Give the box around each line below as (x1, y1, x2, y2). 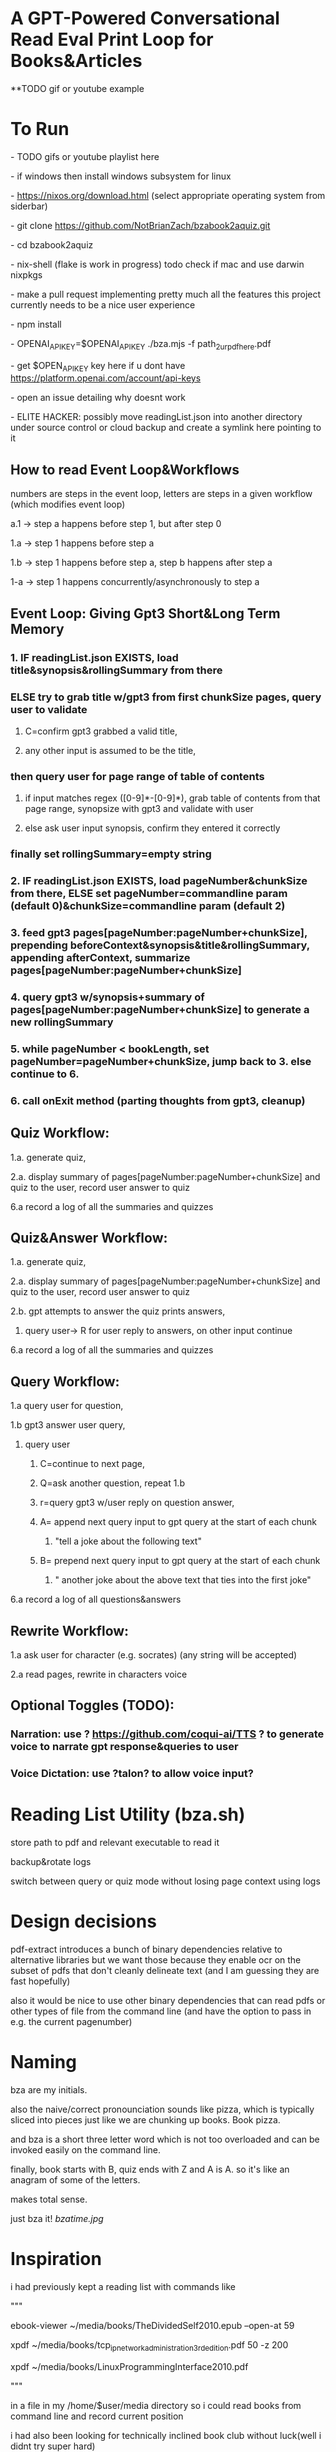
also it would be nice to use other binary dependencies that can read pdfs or (10, 1995, 326, 2007)
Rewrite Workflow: (10, 1622, 130, 1639)
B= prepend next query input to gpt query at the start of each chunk (39, 1555, 321, 1567)
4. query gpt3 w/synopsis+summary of (10, 990, 205, 1004)
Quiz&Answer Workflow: (10, 1229, 168, 1246)
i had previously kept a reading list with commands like (10, 2280, 237, 2292)
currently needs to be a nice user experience (10, 298, 196, 311)
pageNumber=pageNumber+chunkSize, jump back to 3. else (10, 1054, 312, 1068)
